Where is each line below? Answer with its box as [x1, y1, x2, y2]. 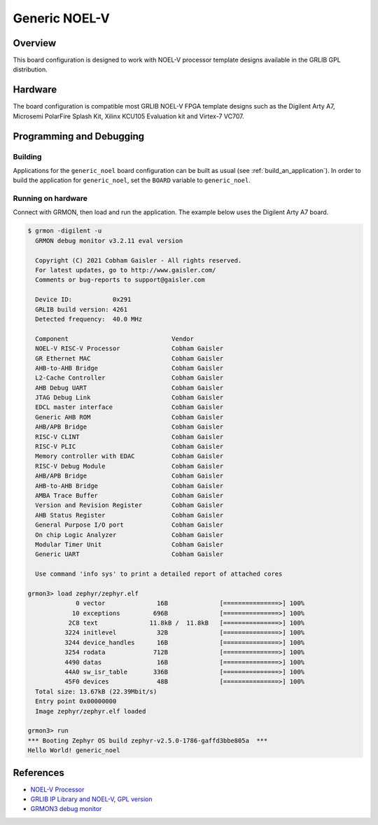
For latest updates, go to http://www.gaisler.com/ [35, 266, 216, 274]
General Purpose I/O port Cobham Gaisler [35, 521, 224, 529]
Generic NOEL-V [13, 11, 110, 26]
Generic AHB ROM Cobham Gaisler [35, 413, 224, 421]
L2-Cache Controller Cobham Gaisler [35, 374, 224, 382]
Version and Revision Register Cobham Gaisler [35, 501, 224, 509]
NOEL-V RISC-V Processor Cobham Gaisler [35, 345, 224, 353]
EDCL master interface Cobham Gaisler [35, 403, 224, 411]
